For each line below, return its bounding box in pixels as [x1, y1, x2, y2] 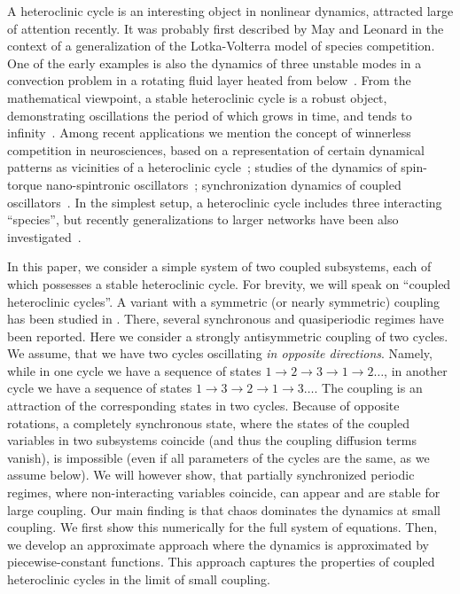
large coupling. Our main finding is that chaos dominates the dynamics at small [7, 500, 441, 519]
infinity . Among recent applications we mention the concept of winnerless [7, 123, 411, 142]
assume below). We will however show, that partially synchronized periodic [7, 465, 415, 484]
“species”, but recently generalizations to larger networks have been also [7, 210, 399, 229]
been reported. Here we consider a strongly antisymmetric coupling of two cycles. [7, 326, 448, 345]
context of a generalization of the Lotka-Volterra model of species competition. [7, 36, 435, 55]
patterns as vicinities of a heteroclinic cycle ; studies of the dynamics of [7, 158, 397, 176]
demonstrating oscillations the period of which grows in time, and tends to [7, 106, 412, 124]
